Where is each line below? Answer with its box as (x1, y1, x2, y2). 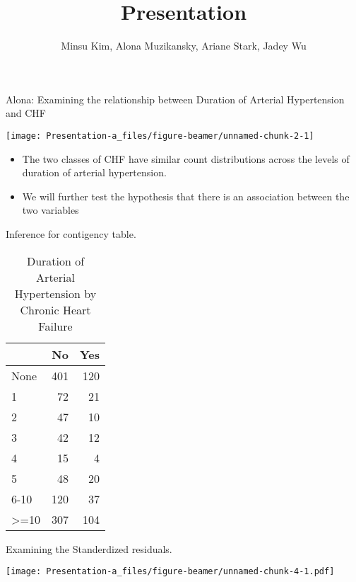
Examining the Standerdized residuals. (6, 541, 172, 556)
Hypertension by (14, 285, 97, 302)
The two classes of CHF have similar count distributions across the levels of (22, 151, 350, 166)
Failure (38, 317, 73, 334)
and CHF (6, 105, 46, 120)
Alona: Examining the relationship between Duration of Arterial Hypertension (6, 91, 345, 106)
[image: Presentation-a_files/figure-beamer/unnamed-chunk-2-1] (6, 130, 314, 141)
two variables (22, 202, 79, 217)
